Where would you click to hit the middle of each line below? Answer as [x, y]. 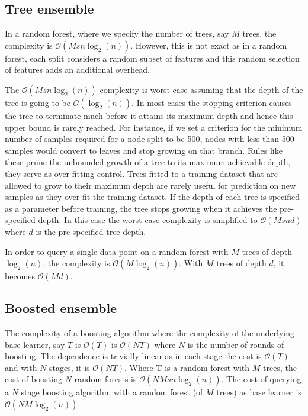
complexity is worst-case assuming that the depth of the [201, 89]
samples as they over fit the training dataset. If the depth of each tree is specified [152, 197]
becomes [20, 276]
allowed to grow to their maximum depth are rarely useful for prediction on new [150, 185]
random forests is [105, 379]
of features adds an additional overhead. [77, 70]
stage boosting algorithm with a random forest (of [112, 392]
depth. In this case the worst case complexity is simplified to [148, 220]
